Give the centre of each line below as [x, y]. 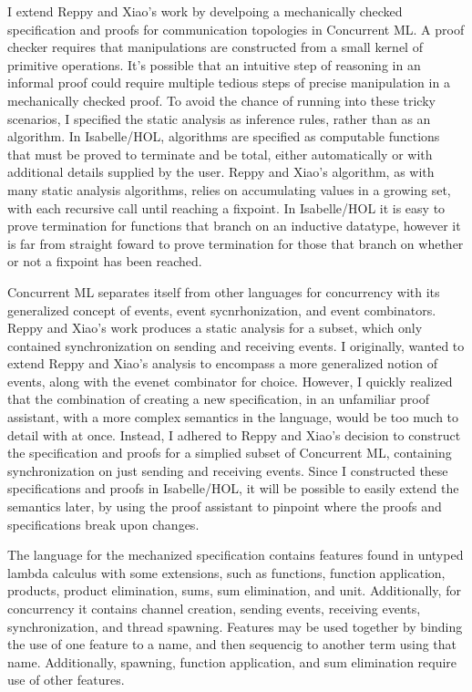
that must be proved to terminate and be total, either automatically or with [220, 154]
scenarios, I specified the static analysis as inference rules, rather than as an [219, 118]
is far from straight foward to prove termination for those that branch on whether [236, 243]
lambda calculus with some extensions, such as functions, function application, [226, 572]
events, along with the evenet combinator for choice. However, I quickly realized [230, 381]
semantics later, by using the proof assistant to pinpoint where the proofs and [225, 506]
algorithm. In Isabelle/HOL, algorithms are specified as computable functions [224, 136]
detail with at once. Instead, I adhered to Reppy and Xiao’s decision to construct [234, 434]
